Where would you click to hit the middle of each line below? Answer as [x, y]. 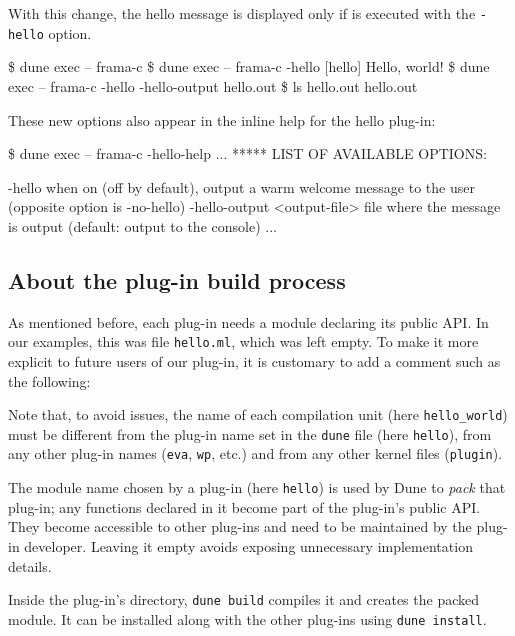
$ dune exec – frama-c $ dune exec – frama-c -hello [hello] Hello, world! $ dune [249, 66]
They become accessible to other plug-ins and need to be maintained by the [240, 526]
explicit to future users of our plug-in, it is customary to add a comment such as [254, 360]
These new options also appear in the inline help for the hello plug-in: [222, 119]
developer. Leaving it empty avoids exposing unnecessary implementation [248, 545]
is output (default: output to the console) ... [142, 225]
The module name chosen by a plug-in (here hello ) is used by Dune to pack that [257, 487]
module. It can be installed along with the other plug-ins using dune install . [247, 618]
